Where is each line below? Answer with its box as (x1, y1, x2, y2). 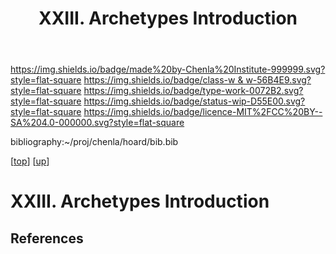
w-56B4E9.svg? (245, 74, 312, 86)
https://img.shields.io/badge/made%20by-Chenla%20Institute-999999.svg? (10, 63, 326, 76)
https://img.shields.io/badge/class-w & (83, 74, 244, 86)
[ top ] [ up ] (10, 155, 50, 167)
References (10, 230, 84, 247)
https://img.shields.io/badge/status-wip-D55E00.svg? (83, 95, 306, 107)
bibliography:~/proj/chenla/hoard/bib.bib (10, 136, 179, 148)
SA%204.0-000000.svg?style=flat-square (10, 117, 185, 129)
